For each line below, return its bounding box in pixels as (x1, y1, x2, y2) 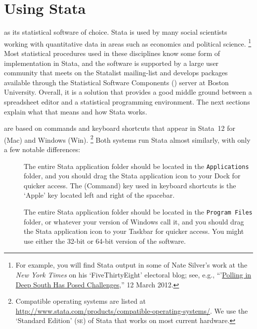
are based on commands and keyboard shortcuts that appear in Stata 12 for (4, 123, 235, 133)
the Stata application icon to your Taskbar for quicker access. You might (24, 226, 244, 236)
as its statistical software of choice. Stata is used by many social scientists (4, 27, 227, 37)
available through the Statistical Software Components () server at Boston (4, 77, 229, 87)
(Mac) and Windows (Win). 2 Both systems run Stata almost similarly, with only (4, 133, 251, 145)
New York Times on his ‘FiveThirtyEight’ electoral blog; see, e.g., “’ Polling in (15, 270, 252, 280)
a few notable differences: (4, 144, 81, 154)
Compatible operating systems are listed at (15, 296, 146, 306)
